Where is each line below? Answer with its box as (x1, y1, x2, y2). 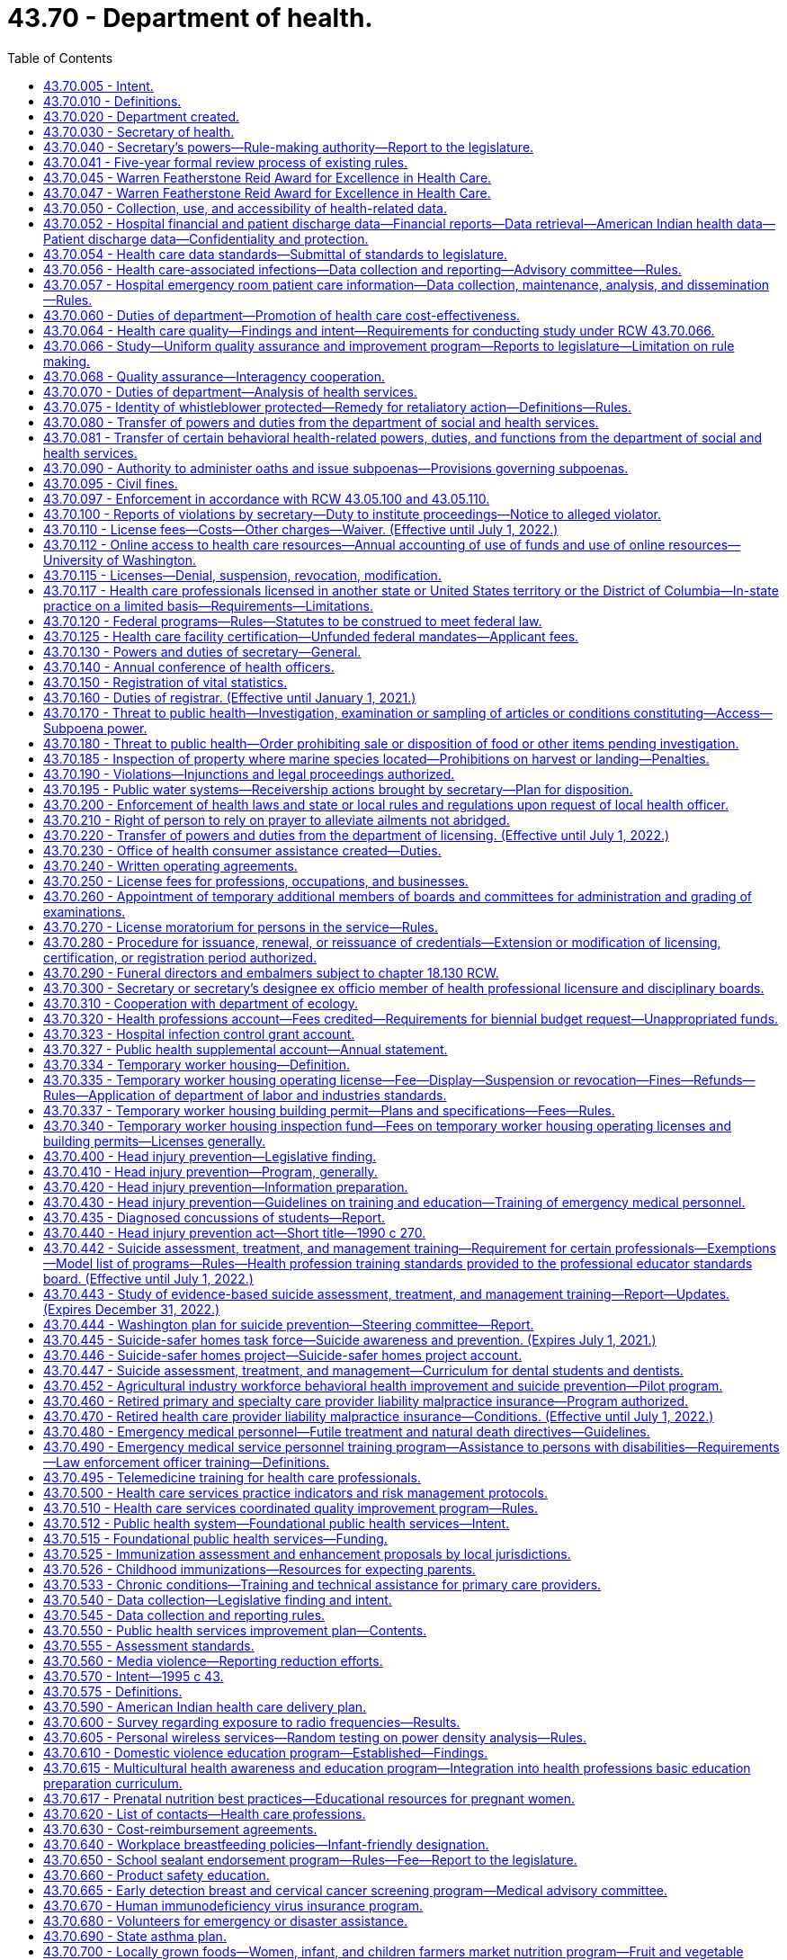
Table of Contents (7, 49, 113, 66)
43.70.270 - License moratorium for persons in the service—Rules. (43, 918, 438, 935)
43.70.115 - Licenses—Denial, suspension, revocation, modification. (43, 567, 442, 583)
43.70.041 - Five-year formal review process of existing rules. (43, 154, 408, 170)
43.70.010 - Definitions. (43, 93, 182, 109)
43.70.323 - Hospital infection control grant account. (43, 1025, 355, 1042)
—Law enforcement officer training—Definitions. (43, 1454, 330, 1470)
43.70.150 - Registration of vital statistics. (43, 674, 288, 690)
